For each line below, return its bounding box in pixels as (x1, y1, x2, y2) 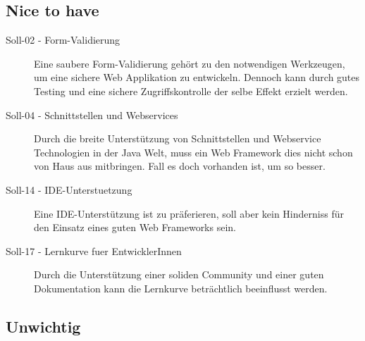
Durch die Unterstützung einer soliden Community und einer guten (34, 267, 324, 282)
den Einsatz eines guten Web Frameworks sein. (34, 220, 236, 235)
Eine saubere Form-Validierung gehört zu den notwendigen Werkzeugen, (34, 56, 345, 70)
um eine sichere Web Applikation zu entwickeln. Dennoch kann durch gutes (34, 70, 360, 85)
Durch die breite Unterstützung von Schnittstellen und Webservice (34, 131, 321, 146)
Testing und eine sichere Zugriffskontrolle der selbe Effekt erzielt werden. (34, 83, 348, 98)
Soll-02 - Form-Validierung (6, 32, 120, 47)
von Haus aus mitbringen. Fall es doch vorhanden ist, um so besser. (34, 159, 326, 173)
